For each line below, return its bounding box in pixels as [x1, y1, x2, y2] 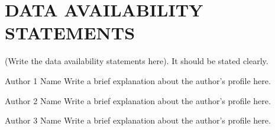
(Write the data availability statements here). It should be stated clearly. [5, 55, 268, 67]
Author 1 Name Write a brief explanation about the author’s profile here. [5, 74, 271, 86]
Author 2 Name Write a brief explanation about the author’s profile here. [5, 94, 271, 106]
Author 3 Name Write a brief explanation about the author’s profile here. [5, 114, 271, 126]
